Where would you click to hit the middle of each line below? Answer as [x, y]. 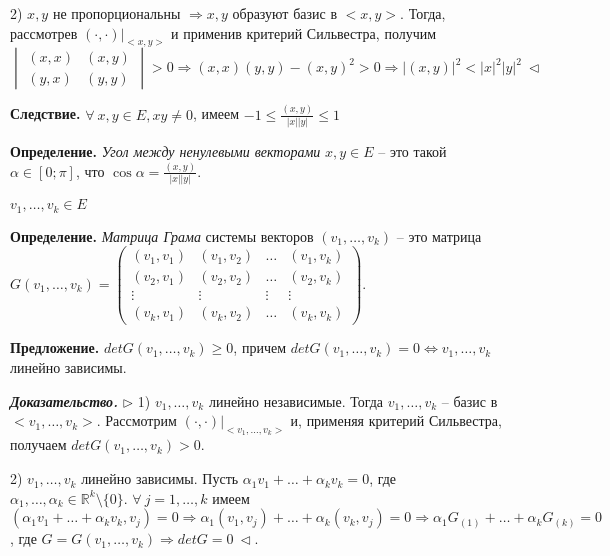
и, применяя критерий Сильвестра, [396, 420]
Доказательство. [64, 400]
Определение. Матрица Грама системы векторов [162, 235]
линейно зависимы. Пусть [160, 478]
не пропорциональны [116, 13]
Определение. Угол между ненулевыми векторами [165, 151]
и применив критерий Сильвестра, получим [304, 32]
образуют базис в [284, 13]
